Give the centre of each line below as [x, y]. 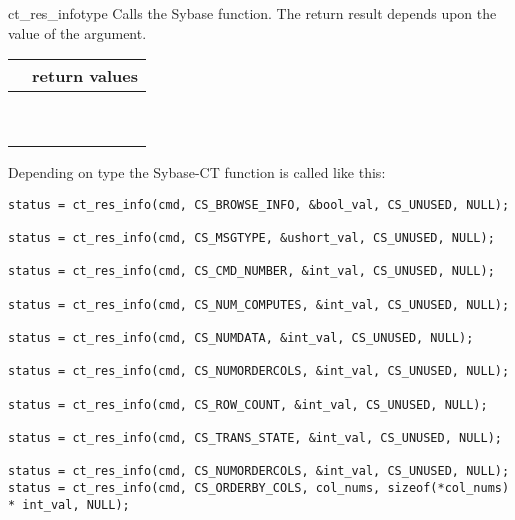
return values [85, 76]
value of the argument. [77, 32]
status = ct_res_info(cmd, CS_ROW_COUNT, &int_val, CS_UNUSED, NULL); [248, 404]
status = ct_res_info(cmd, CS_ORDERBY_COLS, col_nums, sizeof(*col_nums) [259, 487]
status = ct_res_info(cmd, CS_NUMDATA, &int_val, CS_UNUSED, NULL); [241, 338]
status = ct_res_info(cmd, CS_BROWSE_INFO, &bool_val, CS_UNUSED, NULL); [259, 204]
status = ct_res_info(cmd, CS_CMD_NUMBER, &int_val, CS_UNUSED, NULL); [251, 271]
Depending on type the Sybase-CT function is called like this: [197, 172]
